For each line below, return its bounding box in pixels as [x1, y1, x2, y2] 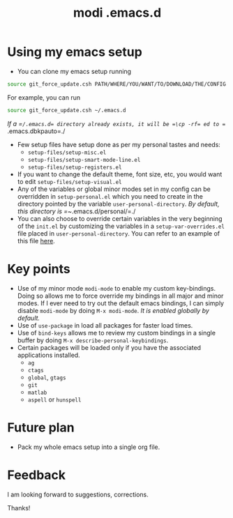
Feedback [7, 467, 66, 482]
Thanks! [7, 503, 31, 512]
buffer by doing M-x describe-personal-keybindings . [17, 336, 169, 344]
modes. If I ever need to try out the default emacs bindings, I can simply [17, 298, 225, 307]
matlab [27, 389, 47, 396]
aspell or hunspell [27, 395, 82, 404]
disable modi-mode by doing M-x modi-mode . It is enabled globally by [17, 306, 209, 314]
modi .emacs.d [73, 5, 162, 21]
